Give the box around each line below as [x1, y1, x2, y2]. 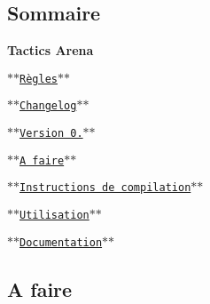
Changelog [19, 100, 77, 113]
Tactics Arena [7, 41, 94, 60]
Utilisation [19, 209, 89, 222]
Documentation [19, 236, 103, 249]
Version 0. [19, 127, 83, 140]
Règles [19, 72, 58, 85]
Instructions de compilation [19, 181, 191, 195]
